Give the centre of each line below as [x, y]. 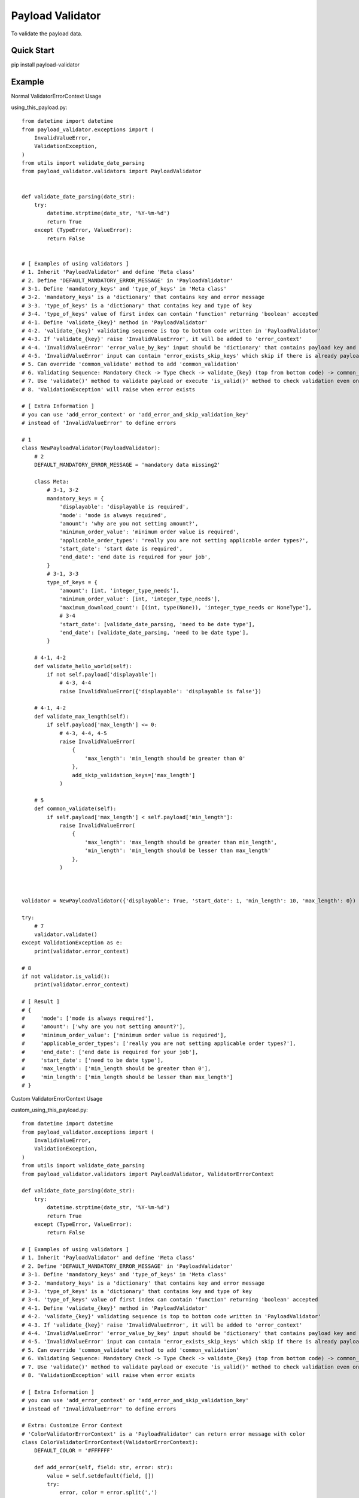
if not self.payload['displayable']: [102, 674]
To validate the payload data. [47, 34]
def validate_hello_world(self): [83, 666]
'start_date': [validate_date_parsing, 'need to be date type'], [157, 624]
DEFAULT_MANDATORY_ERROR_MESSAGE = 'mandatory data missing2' [127, 465]
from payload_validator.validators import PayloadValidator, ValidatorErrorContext [148, 1174]
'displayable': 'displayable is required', [124, 507]
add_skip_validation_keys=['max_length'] [134, 775]
